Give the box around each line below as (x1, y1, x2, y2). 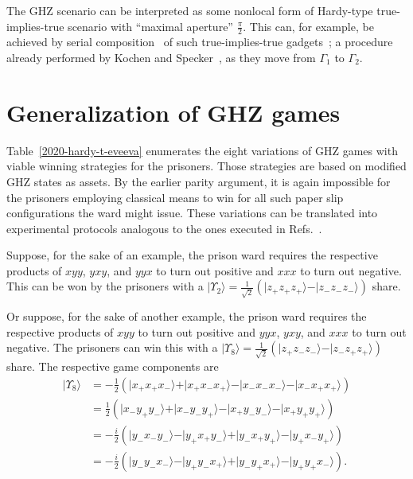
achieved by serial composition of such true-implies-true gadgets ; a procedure (6, 33, 393, 50)
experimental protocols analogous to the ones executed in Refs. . (6, 220, 322, 236)
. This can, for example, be (243, 18, 374, 34)
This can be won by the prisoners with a (6, 278, 204, 294)
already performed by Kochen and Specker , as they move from (6, 49, 316, 66)
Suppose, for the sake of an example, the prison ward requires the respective (6, 247, 378, 263)
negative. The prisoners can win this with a (6, 339, 218, 356)
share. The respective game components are (6, 358, 219, 375)
